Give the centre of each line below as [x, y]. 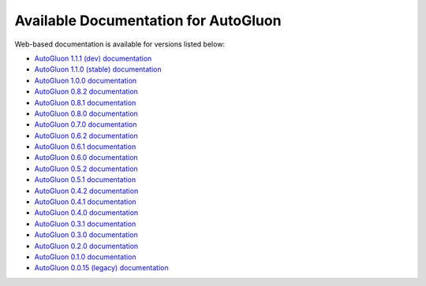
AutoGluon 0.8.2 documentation [86, 91]
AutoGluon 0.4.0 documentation [86, 213]
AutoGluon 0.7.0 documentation [86, 124]
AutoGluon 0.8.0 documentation [86, 113]
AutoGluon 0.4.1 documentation [86, 202]
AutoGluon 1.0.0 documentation [86, 80]
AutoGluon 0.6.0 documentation [86, 158]
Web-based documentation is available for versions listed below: [120, 44]
